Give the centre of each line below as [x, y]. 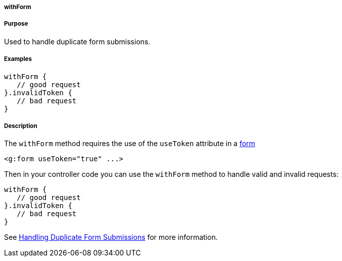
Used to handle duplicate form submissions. [77, 41]
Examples [18, 59]
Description [21, 126]
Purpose [16, 24]
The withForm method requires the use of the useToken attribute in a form [130, 144]
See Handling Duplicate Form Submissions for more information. [111, 237]
